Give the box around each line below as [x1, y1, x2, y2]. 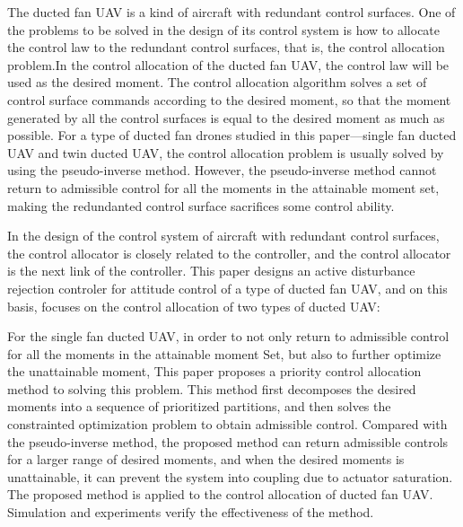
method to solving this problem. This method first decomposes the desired [7, 379, 416, 398]
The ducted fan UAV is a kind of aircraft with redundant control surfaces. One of [7, 3, 456, 21]
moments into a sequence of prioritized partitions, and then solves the [7, 397, 391, 416]
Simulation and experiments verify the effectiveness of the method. [7, 503, 374, 522]
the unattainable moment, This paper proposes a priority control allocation [7, 362, 422, 381]
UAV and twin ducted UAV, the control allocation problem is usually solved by [7, 143, 444, 162]
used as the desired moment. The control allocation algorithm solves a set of [7, 73, 427, 92]
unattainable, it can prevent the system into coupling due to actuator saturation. [7, 467, 453, 486]
